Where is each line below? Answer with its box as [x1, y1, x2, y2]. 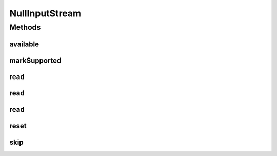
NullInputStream [9, 8, 82, 19]
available [9, 40, 39, 48]
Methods [9, 23, 41, 32]
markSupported [9, 56, 62, 65]
